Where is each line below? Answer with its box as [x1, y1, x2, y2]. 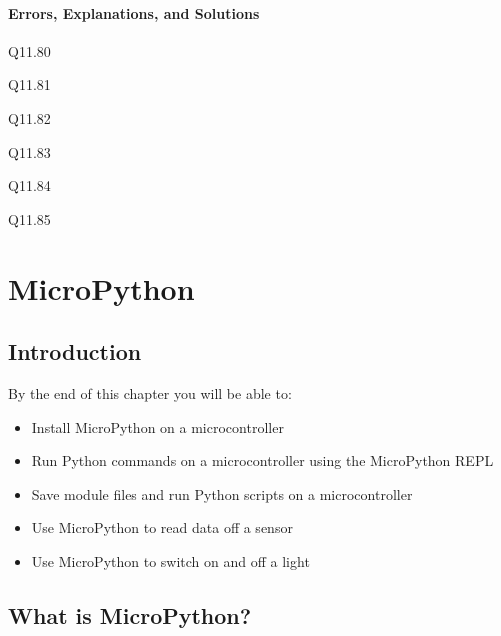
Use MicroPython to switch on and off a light [31, 550, 310, 571]
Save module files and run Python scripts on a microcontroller [31, 483, 413, 504]
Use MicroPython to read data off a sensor [31, 517, 293, 538]
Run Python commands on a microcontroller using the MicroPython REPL [31, 450, 494, 471]
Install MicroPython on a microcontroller [31, 416, 284, 437]
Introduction [8, 336, 142, 367]
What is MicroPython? [8, 599, 252, 630]
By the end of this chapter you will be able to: [8, 382, 292, 403]
